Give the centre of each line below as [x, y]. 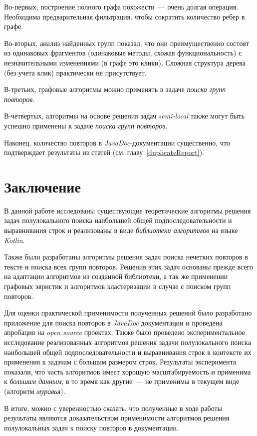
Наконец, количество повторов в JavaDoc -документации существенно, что [117, 142]
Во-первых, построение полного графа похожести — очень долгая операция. [121, 6]
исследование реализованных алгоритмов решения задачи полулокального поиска [128, 342]
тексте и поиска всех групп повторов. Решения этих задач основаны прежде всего [129, 266]
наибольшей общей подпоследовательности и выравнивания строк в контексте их [128, 352]
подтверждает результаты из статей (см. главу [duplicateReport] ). [104, 152]
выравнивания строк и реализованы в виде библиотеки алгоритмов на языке [121, 230]
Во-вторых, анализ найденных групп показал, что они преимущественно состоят [127, 43]
